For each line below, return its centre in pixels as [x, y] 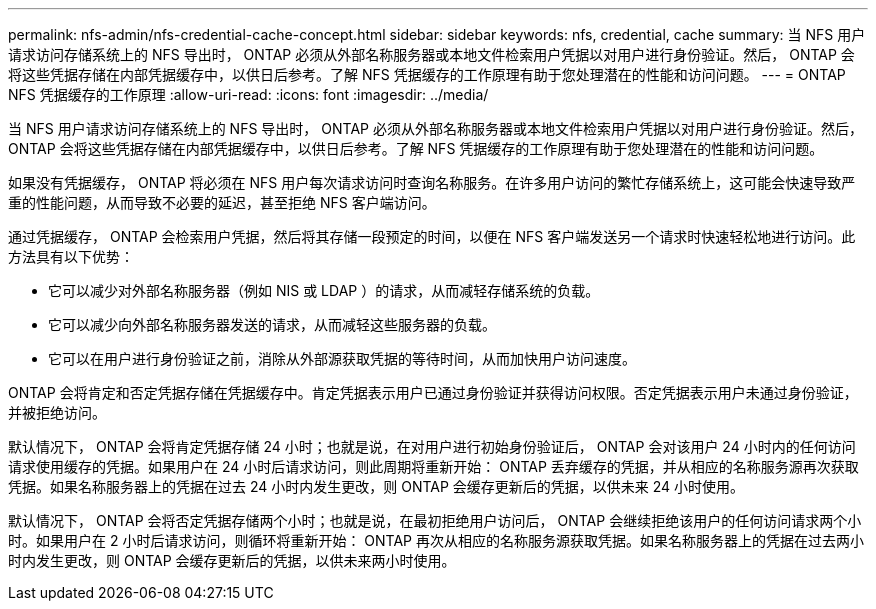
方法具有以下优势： [71, 256]
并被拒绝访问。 [57, 412]
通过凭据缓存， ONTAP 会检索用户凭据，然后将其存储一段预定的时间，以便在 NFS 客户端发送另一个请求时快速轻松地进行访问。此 [432, 236]
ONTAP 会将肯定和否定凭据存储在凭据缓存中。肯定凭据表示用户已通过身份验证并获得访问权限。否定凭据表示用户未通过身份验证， [433, 392]
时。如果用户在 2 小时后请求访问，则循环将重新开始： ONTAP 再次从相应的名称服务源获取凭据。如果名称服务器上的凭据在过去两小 [436, 540]
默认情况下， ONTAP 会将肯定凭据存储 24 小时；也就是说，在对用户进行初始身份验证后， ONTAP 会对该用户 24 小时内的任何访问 [432, 446]
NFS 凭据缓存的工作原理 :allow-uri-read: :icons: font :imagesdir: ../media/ [248, 94]
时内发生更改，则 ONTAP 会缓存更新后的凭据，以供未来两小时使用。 [232, 560]
